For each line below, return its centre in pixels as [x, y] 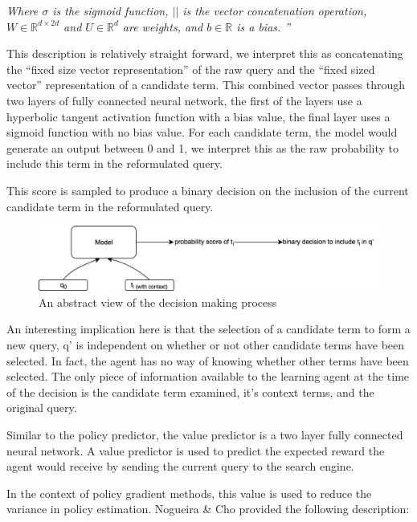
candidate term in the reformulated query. [110, 206]
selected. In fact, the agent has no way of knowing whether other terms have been [208, 360]
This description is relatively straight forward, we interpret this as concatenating [205, 53]
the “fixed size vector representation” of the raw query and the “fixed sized [191, 69]
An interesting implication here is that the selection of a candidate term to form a [208, 329]
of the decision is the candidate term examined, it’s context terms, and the [190, 391]
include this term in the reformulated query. [114, 163]
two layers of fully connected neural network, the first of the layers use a [184, 100]
